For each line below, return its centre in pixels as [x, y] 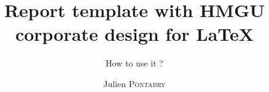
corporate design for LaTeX [134, 34]
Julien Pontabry [134, 83]
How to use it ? [134, 63]
